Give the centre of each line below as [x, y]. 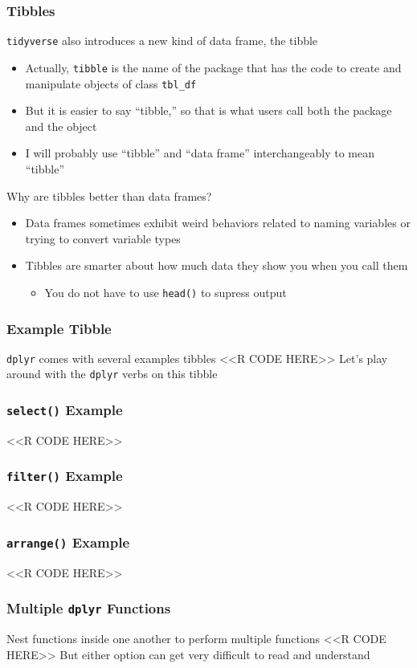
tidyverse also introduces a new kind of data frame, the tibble [162, 41]
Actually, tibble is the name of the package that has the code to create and [213, 67]
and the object [61, 126]
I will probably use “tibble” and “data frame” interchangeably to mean [200, 153]
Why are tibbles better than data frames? [109, 196]
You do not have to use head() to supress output [166, 292]
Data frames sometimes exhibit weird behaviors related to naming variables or [218, 223]
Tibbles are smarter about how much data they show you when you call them [217, 265]
